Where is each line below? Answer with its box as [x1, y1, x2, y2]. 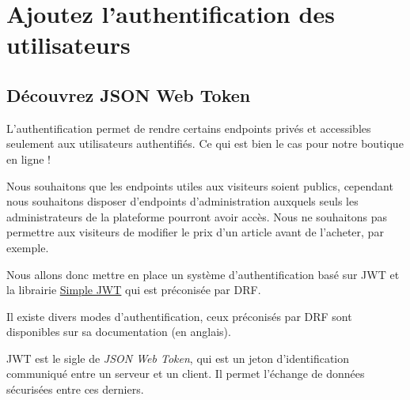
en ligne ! [6, 150, 51, 167]
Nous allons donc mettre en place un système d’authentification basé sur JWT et [6, 266, 400, 282]
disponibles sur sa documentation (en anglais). [6, 323, 231, 340]
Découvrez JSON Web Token [6, 82, 251, 107]
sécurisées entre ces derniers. [6, 381, 144, 398]
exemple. [6, 239, 49, 255]
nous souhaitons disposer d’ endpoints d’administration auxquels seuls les [6, 193, 359, 209]
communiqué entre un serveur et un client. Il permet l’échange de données [6, 365, 365, 382]
